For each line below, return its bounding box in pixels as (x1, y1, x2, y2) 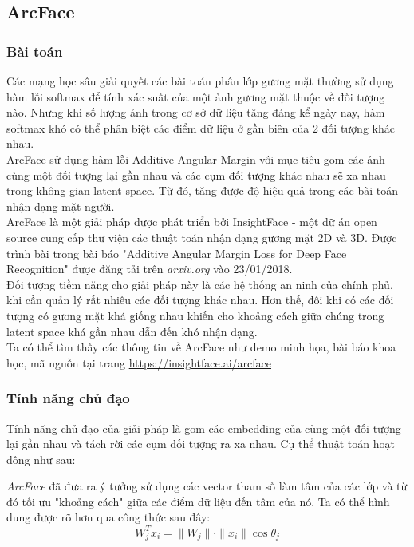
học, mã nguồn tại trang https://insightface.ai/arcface (6, 354, 271, 371)
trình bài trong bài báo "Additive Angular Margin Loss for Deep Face (6, 244, 347, 261)
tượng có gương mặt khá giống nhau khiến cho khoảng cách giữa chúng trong (6, 307, 384, 323)
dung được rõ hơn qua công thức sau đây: (6, 509, 211, 525)
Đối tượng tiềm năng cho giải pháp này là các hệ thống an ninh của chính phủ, (6, 275, 393, 292)
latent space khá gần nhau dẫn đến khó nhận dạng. (6, 323, 258, 339)
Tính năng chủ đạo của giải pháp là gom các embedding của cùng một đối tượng (6, 419, 401, 436)
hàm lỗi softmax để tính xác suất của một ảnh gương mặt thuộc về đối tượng (6, 88, 385, 105)
